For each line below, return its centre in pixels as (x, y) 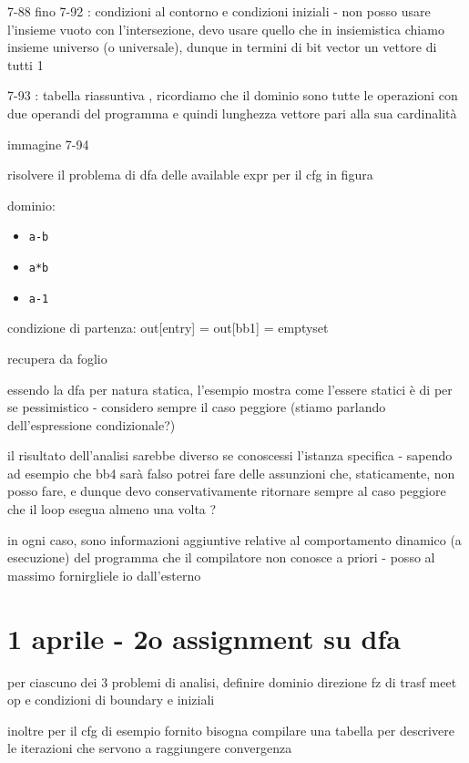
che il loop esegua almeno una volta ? (112, 509)
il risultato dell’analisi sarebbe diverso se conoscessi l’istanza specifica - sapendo (230, 455)
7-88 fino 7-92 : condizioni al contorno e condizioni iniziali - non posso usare (219, 11)
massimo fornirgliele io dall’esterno (104, 575)
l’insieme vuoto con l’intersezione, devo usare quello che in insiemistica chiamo (226, 29)
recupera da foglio (57, 358)
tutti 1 (25, 64)
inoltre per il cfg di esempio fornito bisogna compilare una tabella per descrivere (231, 730)
